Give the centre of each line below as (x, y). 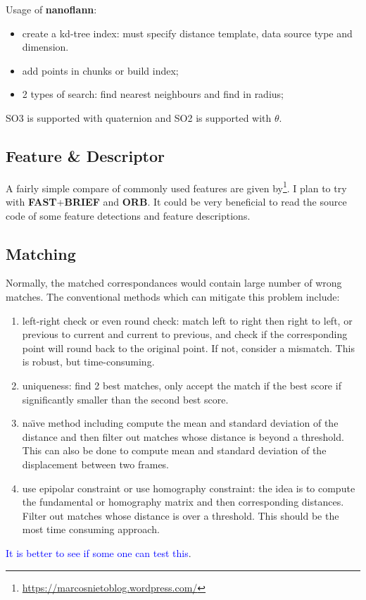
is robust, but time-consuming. (88, 362)
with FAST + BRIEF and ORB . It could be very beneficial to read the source (176, 202)
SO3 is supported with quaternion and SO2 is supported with (139, 117)
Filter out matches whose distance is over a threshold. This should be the (181, 515)
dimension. (45, 47)
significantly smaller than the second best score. (125, 399)
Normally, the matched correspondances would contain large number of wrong (174, 283)
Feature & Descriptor (86, 155)
